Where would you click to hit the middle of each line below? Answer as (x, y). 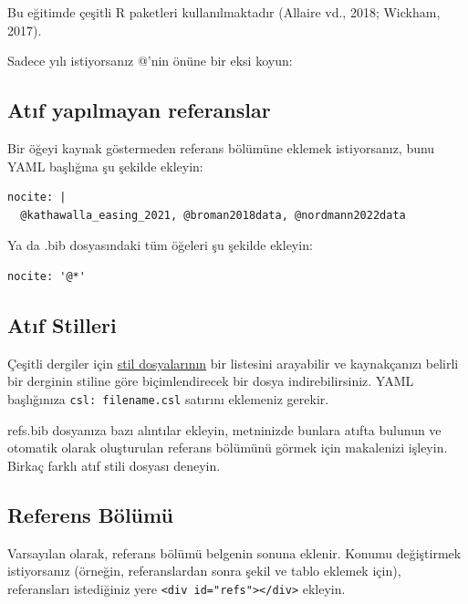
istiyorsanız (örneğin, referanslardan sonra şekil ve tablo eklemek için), (204, 571)
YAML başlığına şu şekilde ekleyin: (105, 166)
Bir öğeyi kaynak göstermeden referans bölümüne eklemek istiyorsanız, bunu (221, 147)
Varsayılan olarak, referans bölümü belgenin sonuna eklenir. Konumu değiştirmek (234, 552)
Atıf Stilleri (62, 324)
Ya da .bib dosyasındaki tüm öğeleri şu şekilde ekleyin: (160, 245)
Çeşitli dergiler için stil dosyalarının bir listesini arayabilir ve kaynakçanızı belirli (233, 363)
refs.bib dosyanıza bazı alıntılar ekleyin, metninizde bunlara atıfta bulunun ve (224, 429)
